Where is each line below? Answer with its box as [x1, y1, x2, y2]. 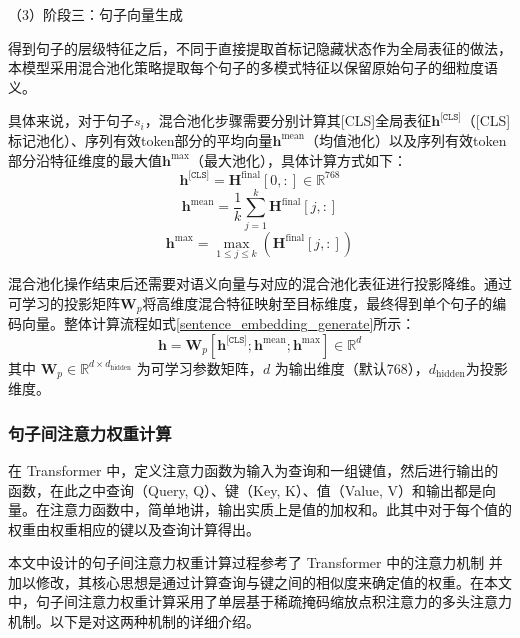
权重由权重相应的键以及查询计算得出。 [8, 518, 260, 539]
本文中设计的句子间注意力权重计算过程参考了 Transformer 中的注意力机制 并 [8, 552, 503, 573]
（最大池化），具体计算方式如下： [189, 149, 407, 170]
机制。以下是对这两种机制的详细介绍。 [8, 611, 260, 632]
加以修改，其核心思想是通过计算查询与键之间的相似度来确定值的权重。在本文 [8, 571, 512, 592]
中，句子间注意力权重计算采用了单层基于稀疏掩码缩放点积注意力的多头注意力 [8, 591, 512, 612]
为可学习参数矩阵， [136, 357, 263, 378]
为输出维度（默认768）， [274, 357, 429, 378]
